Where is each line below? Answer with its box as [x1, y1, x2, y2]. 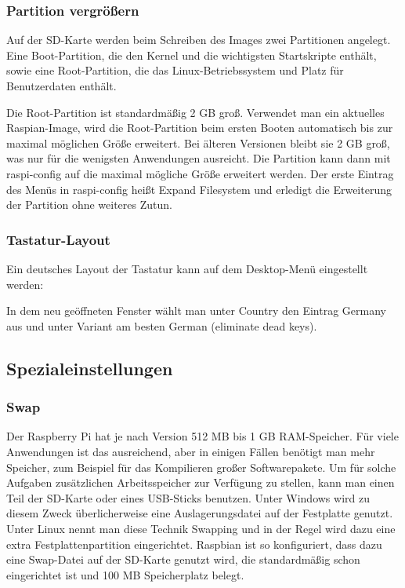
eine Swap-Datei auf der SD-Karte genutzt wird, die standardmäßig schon [6, 551, 360, 568]
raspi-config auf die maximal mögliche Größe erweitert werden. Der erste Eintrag [6, 165, 394, 181]
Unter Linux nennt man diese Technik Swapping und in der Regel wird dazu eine [6, 520, 396, 536]
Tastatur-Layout [6, 229, 110, 249]
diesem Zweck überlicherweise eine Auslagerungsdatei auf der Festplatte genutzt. [6, 505, 393, 521]
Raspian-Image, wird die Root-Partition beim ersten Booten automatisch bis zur [6, 119, 393, 136]
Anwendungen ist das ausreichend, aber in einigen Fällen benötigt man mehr [6, 443, 375, 459]
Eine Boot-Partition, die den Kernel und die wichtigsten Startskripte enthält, [6, 46, 377, 63]
